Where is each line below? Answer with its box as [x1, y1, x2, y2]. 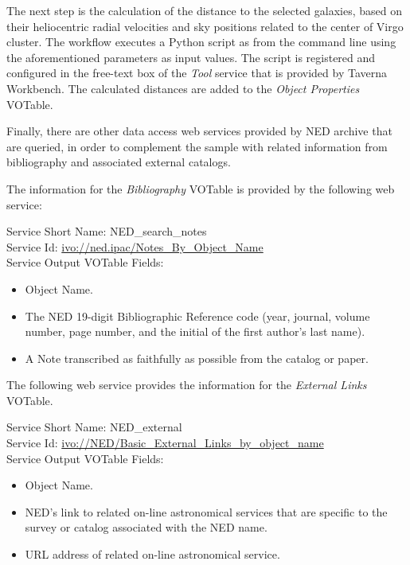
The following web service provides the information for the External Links [6, 376, 367, 393]
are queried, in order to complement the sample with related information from [6, 138, 388, 154]
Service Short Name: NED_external [6, 419, 182, 435]
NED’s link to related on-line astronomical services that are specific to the [25, 503, 388, 520]
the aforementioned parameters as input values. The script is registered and [6, 49, 376, 65]
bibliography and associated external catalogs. [6, 154, 231, 170]
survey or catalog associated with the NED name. [25, 519, 267, 536]
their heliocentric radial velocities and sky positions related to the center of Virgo [6, 18, 404, 34]
